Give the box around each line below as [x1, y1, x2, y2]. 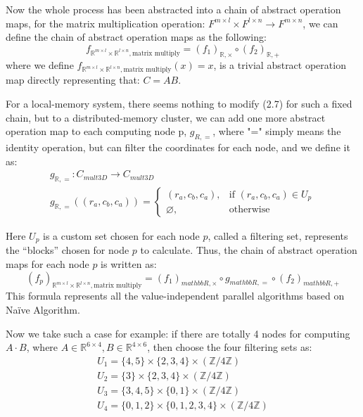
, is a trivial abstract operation [213, 57, 346, 72]
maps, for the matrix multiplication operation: [6, 15, 205, 30]
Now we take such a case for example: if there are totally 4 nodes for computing [6, 326, 350, 340]
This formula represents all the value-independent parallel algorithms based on [6, 288, 345, 303]
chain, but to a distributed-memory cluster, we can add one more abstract [6, 110, 326, 124]
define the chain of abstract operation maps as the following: [6, 30, 267, 44]
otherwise [229, 205, 270, 215]
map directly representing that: [6, 72, 140, 87]
